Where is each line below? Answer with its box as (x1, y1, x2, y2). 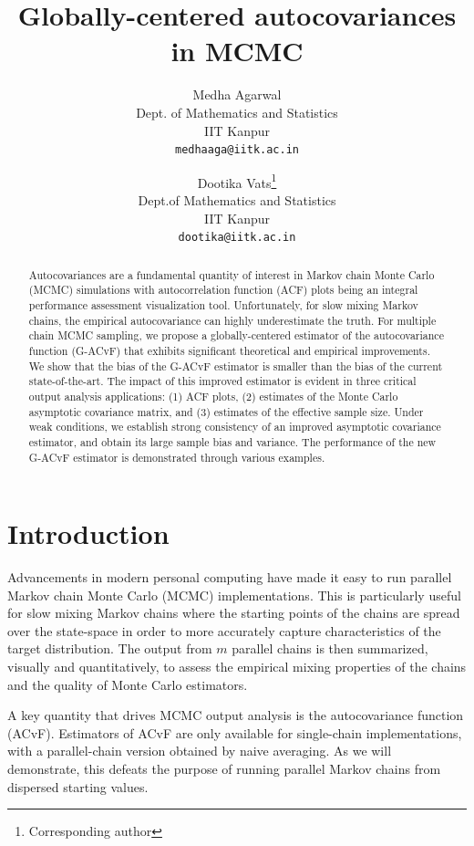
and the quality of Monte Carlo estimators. (7, 674, 248, 694)
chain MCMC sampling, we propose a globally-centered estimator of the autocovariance (28, 328, 444, 343)
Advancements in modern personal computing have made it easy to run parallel (7, 568, 452, 587)
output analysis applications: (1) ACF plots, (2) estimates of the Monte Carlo (28, 388, 398, 403)
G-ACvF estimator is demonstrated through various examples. (28, 449, 325, 465)
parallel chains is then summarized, (232, 639, 428, 658)
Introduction (7, 515, 170, 552)
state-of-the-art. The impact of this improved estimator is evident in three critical (28, 373, 417, 389)
